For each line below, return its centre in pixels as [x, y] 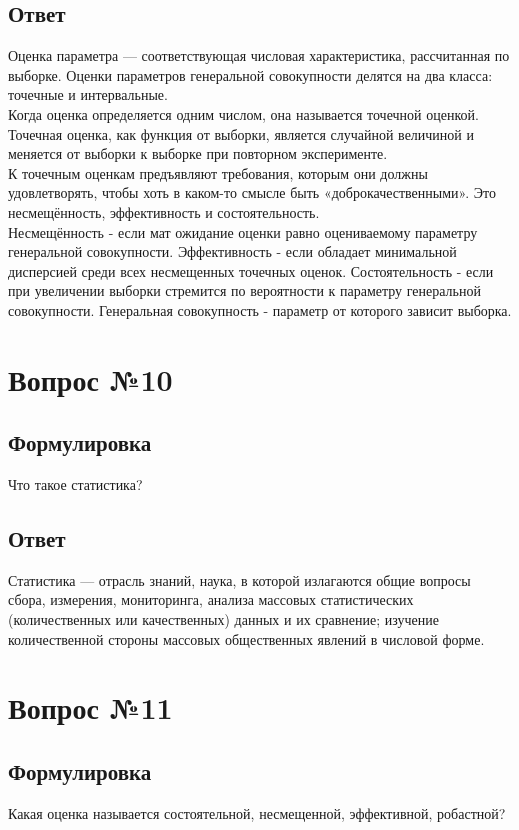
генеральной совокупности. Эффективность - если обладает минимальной [232, 251]
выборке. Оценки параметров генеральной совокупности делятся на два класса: [250, 74]
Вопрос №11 [90, 707]
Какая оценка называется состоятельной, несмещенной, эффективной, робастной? [257, 812]
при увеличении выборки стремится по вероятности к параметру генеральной [244, 290]
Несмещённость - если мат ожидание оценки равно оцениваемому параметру [243, 231]
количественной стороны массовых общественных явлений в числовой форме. [246, 638]
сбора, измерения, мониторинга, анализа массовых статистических [211, 599]
